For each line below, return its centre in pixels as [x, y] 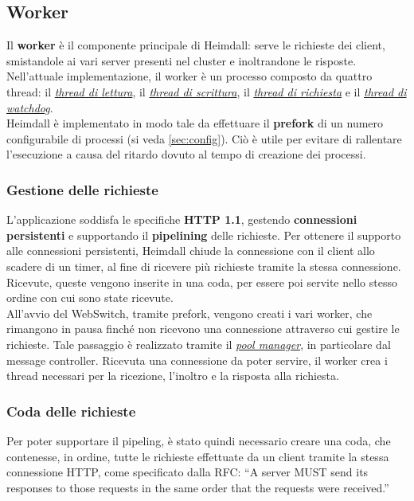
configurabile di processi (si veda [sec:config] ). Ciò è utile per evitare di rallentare [204, 138]
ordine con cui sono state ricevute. [90, 297]
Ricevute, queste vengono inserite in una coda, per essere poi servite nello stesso [202, 282]
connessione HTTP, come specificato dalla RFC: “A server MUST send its [187, 472]
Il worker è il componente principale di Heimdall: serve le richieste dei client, [196, 45]
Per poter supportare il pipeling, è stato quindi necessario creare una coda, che [199, 440]
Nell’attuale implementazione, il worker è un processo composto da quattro [189, 76]
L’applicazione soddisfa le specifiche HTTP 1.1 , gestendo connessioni [182, 219]
